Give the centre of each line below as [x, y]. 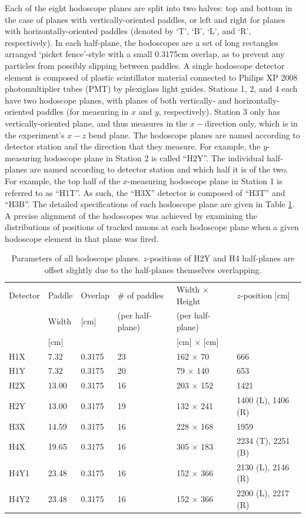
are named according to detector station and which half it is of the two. [159, 169]
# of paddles [141, 295]
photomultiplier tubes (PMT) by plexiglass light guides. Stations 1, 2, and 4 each [151, 89]
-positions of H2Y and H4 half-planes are [221, 258]
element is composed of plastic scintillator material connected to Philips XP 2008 [151, 77]
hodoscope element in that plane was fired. [82, 238]
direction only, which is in [251, 123]
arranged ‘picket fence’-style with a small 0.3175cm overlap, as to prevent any [145, 54]
